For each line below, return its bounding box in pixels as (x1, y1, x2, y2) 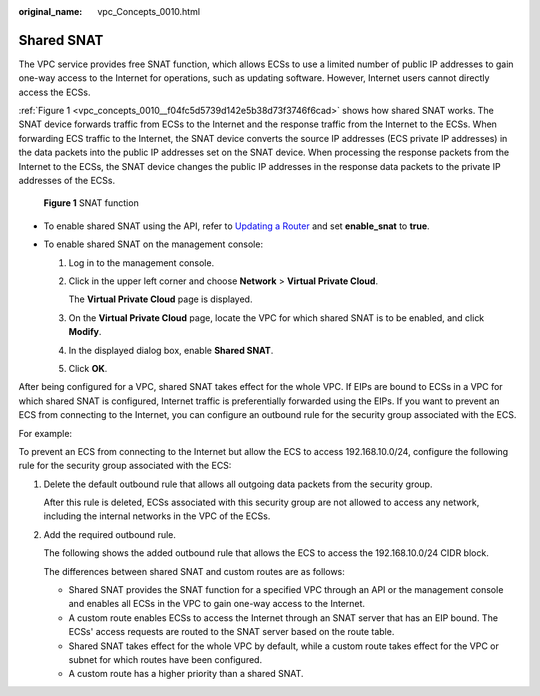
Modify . (68, 326, 102, 338)
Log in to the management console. (68, 256, 215, 269)
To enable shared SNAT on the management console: (43, 238, 264, 250)
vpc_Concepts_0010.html (97, 6, 200, 17)
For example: (18, 427, 73, 439)
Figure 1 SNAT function (43, 197, 139, 209)
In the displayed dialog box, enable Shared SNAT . (68, 344, 274, 356)
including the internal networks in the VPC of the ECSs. (43, 510, 271, 522)
